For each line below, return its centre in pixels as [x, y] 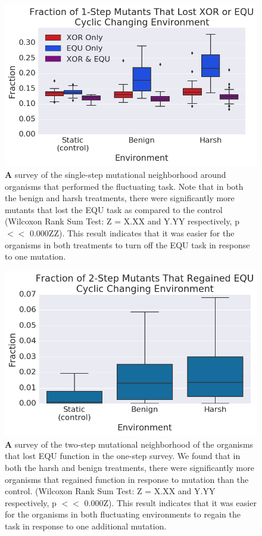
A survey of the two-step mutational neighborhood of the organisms [129, 444]
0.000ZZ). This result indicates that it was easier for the [132, 232]
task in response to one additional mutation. [86, 526]
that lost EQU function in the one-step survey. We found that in [123, 456]
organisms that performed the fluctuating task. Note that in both [124, 186]
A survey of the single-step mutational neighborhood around [116, 174]
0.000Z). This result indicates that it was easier [170, 502]
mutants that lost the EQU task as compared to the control [114, 209]
